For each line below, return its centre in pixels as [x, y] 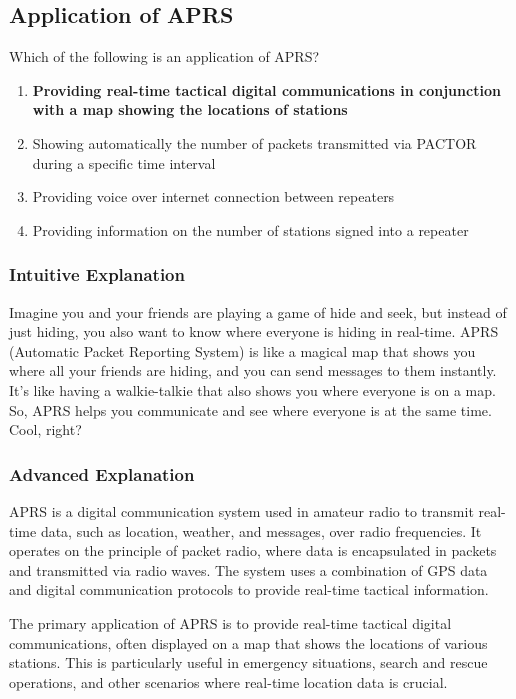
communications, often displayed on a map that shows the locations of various [248, 642]
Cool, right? [45, 429]
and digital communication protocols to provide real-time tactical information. [249, 589]
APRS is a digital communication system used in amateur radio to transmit [241, 510]
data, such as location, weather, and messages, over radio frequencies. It [261, 530]
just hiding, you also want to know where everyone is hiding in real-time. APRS [254, 331]
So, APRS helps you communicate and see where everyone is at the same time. [250, 409]
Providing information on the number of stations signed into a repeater [250, 229]
